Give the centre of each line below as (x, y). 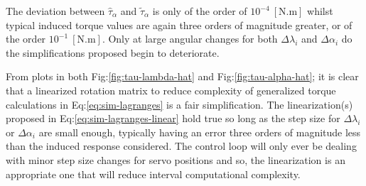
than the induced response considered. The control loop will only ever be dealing (181, 146)
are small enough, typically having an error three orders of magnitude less (200, 132)
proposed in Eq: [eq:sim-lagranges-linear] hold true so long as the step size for (173, 118)
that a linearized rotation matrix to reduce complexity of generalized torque (171, 90)
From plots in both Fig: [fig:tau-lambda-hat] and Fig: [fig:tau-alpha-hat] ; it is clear (182, 76)
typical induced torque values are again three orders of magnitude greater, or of (179, 24)
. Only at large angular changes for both (190, 39)
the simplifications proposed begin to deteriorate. (113, 52)
